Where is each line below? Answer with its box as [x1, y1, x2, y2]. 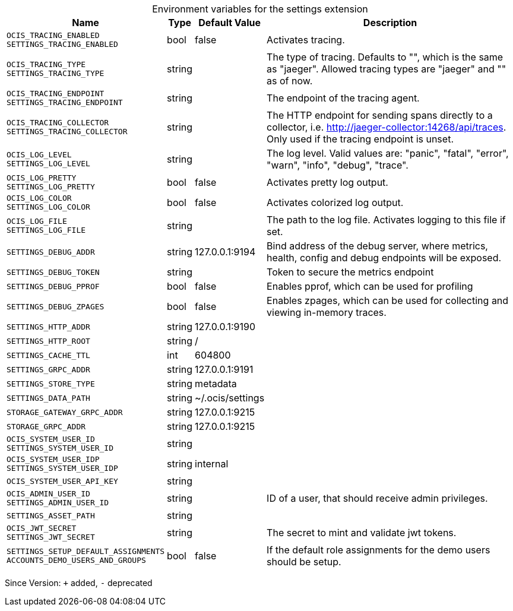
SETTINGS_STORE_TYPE [7, 379, 95, 388]
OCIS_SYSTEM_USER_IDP [7, 455, 100, 464]
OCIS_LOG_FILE [7, 217, 67, 226]
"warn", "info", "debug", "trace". [267, 159, 408, 171]
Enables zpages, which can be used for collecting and [267, 295, 509, 306]
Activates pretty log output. [267, 176, 388, 188]
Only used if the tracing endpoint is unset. [267, 133, 454, 145]
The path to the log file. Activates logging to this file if [267, 214, 506, 226]
